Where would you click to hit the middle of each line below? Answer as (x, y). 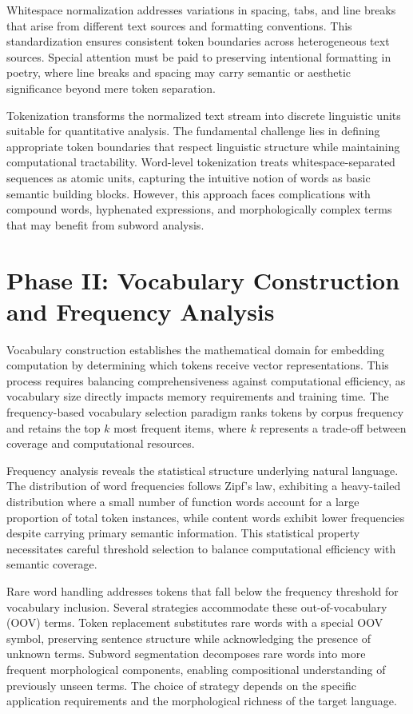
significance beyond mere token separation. (111, 88)
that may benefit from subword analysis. (105, 224)
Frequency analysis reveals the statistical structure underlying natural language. (203, 470)
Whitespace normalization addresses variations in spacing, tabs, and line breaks (201, 10)
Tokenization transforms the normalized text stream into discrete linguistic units (204, 115)
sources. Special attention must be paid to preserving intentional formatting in (199, 56)
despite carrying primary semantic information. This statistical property (183, 533)
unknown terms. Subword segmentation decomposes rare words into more (186, 654)
